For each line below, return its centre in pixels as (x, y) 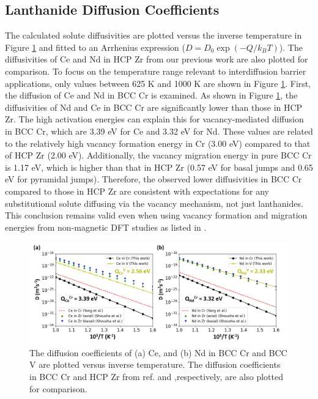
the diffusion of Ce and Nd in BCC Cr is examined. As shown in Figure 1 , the (151, 95)
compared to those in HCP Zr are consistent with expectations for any (137, 191)
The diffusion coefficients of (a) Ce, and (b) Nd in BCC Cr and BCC (158, 352)
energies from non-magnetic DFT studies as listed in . (106, 227)
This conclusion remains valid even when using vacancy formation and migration (156, 215)
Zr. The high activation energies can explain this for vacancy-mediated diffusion (154, 119)
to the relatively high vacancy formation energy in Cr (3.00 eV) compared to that (158, 143)
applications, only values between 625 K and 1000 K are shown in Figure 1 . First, (158, 83)
